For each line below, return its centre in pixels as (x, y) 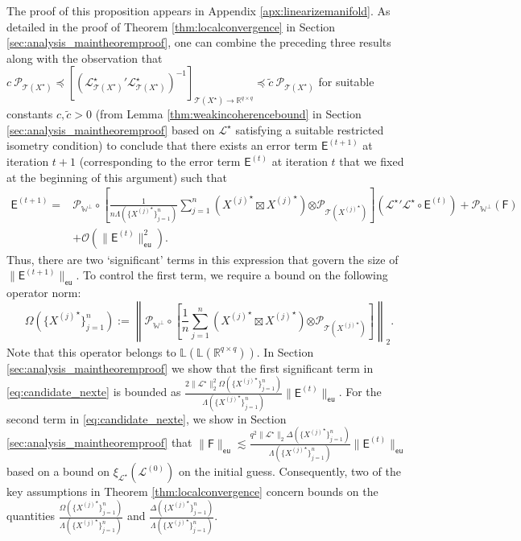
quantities (31, 516)
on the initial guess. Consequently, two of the (289, 471)
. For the (360, 392)
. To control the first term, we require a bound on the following (232, 275)
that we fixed (372, 161)
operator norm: (44, 293)
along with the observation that (85, 58)
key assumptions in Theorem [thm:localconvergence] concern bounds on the (192, 491)
